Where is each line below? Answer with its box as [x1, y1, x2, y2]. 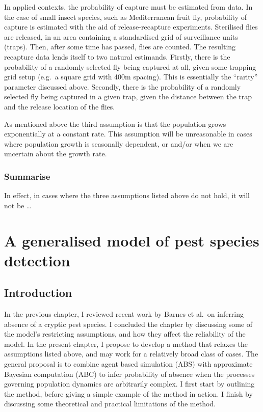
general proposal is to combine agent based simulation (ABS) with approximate [4, 359, 253, 369]
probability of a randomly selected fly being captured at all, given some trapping [4, 61, 256, 72]
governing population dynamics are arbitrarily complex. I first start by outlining [4, 378, 255, 389]
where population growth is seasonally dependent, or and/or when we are [4, 138, 233, 149]
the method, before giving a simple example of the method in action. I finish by [4, 388, 253, 399]
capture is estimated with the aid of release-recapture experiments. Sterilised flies [4, 21, 258, 32]
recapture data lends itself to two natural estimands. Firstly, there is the [4, 51, 230, 62]
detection [4, 250, 70, 270]
